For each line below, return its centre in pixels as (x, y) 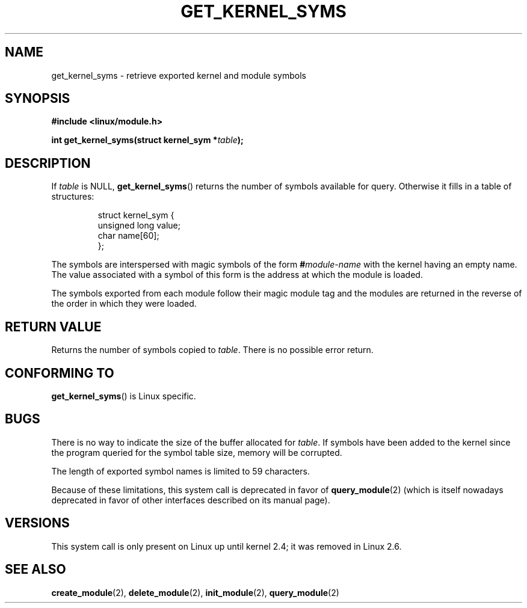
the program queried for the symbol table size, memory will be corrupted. (197, 452)
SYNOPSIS (38, 99)
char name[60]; (128, 236)
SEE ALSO (35, 570)
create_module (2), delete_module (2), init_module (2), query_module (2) (195, 592)
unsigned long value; (139, 226)
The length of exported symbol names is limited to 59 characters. (180, 471)
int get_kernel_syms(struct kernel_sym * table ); (147, 140)
